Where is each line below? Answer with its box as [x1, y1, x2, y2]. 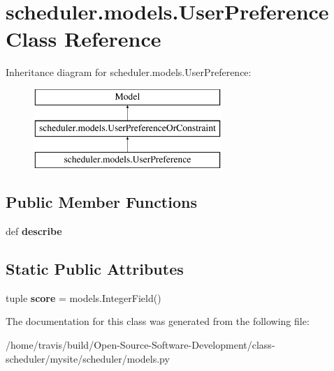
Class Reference [6, 24, 161, 53]
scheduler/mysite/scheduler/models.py [6, 351, 170, 365]
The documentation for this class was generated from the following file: [6, 314, 310, 328]
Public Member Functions [6, 191, 197, 213]
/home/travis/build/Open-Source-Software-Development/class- [6, 338, 275, 352]
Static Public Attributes [6, 258, 184, 280]
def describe [6, 224, 62, 238]
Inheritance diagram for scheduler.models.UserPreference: [6, 65, 252, 79]
